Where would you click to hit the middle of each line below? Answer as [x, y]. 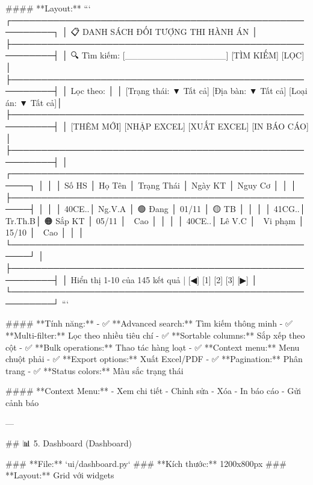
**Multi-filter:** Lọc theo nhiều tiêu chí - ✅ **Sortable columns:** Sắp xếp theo [155, 335]
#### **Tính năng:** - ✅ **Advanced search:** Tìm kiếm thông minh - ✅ [149, 323]
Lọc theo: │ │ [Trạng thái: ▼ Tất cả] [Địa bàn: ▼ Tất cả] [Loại [189, 91]
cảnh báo [22, 402]
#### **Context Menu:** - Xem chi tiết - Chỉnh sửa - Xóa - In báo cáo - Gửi [153, 391]
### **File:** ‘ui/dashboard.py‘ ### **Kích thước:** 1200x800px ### [146, 463]
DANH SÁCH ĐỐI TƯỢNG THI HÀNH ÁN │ [170, 32]
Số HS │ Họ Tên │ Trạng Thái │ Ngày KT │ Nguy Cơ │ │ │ [180, 185]
